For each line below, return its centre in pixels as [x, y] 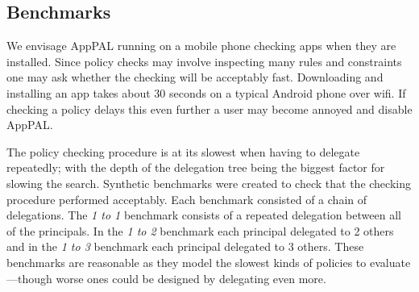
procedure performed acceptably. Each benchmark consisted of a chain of [187, 199]
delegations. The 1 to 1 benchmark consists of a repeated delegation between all [204, 215]
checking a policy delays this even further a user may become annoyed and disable [209, 108]
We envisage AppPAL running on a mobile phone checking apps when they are [201, 46]
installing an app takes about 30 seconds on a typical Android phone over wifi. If [206, 92]
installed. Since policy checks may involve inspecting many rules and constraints [204, 61]
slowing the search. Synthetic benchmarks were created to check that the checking [209, 183]
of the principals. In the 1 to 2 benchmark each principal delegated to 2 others [200, 230]
